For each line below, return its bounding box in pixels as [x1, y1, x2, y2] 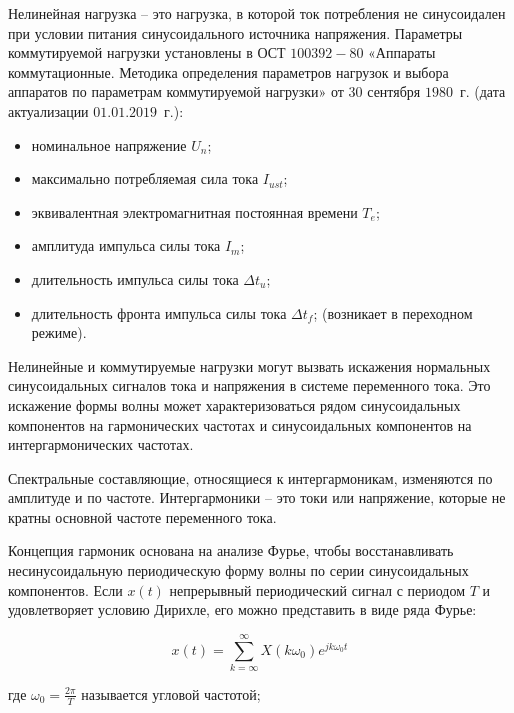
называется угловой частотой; [81, 683, 261, 704]
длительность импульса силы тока [31, 268, 239, 289]
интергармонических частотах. [8, 434, 194, 455]
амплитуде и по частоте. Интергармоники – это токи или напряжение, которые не [8, 487, 506, 508]
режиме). [31, 322, 87, 343]
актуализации [8, 100, 89, 121]
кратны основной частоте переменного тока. [8, 506, 277, 527]
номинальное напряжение [31, 134, 187, 155]
